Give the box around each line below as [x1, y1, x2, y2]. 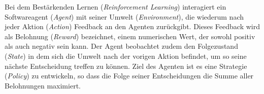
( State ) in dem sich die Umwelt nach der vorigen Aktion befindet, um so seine [5, 50, 247, 61]
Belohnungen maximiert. [5, 80, 81, 90]
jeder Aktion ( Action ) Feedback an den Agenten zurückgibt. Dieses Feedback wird [5, 21, 260, 32]
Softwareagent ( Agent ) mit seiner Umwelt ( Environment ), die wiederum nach [5, 11, 244, 22]
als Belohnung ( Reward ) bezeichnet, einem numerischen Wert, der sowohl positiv [5, 31, 255, 41]
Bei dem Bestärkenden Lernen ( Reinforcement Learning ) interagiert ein [5, 2, 226, 12]
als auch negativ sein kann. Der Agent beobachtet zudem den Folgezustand [5, 41, 238, 51]
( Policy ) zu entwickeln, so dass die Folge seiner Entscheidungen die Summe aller [5, 70, 254, 81]
